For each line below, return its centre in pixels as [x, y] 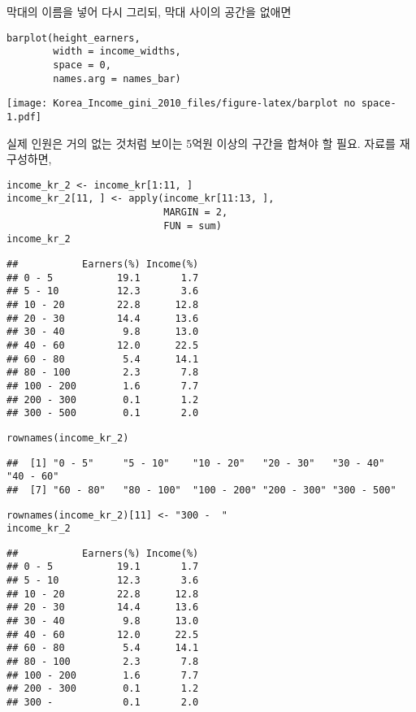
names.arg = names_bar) [117, 78]
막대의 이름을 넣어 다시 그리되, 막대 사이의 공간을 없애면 [149, 11]
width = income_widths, [117, 52]
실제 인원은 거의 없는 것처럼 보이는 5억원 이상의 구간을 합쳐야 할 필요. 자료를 [201, 143]
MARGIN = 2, [196, 213]
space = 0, [82, 65]
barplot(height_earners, [74, 38]
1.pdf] [24, 117]
